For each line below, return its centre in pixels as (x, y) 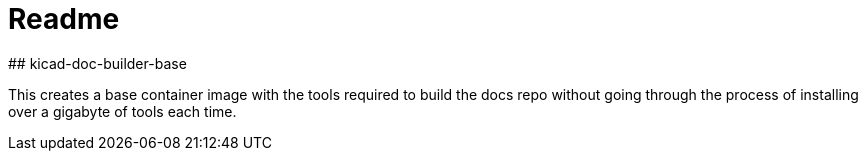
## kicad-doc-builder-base (97, 63)
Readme (64, 19)
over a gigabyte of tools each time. (122, 111)
